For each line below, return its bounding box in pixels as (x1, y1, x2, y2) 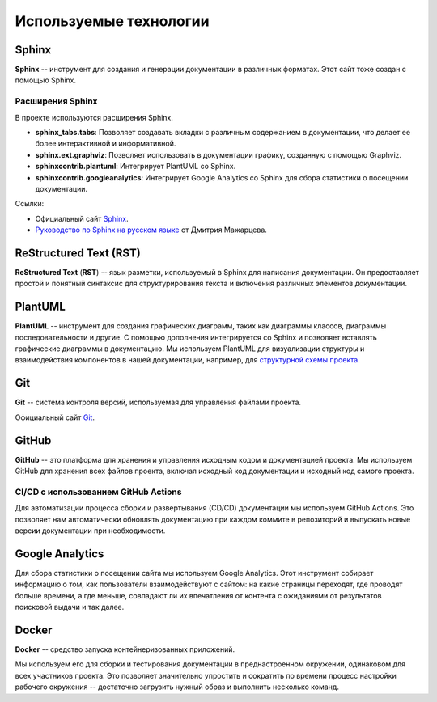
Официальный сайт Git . (15, 412, 95, 422)
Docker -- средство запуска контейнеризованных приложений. (15, 644, 235, 654)
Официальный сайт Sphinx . (35, 214, 129, 223)
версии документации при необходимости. (15, 526, 166, 535)
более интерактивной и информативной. (35, 138, 176, 149)
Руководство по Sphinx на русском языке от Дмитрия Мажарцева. (35, 225, 267, 235)
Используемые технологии (15, 12, 210, 30)
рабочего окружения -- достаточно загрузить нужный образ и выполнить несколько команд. (15, 682, 340, 691)
